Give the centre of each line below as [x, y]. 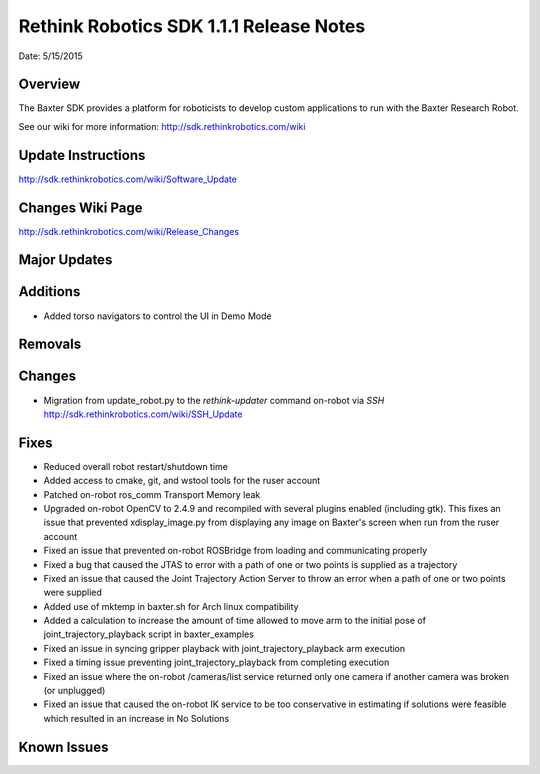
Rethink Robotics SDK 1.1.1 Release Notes [192, 26]
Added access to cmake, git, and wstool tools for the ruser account [182, 481]
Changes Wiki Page [81, 207]
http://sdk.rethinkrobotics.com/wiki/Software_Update [127, 179]
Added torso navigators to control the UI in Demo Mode [157, 316]
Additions [49, 291]
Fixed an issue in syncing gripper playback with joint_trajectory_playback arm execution [224, 648]
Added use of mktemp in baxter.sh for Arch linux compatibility [171, 606]
